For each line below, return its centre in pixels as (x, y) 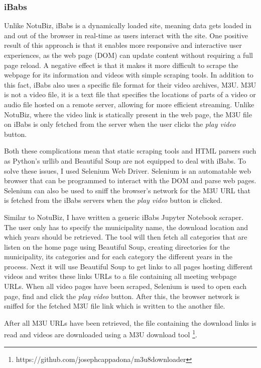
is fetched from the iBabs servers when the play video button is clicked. (113, 200)
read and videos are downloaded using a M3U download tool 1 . (101, 334)
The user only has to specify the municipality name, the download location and (126, 227)
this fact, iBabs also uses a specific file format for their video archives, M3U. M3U (130, 84)
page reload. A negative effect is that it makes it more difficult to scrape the (121, 65)
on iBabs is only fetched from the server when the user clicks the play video (120, 124)
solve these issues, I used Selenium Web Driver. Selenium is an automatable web (127, 170)
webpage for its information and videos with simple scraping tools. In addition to (129, 75)
